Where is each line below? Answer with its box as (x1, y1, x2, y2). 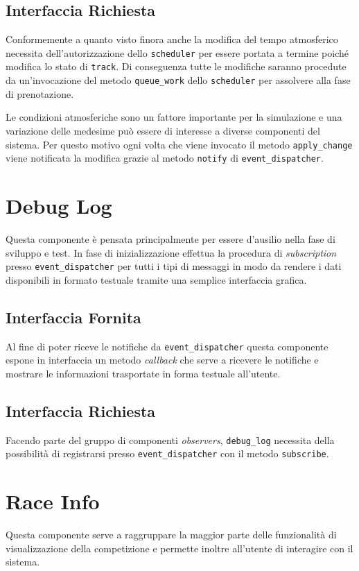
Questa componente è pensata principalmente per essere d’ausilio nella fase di (6, 231, 335, 246)
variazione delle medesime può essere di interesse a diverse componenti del (6, 123, 320, 137)
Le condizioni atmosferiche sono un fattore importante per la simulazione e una (6, 110, 342, 124)
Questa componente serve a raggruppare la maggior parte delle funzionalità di (6, 527, 337, 542)
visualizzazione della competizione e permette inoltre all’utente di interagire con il (6, 540, 353, 555)
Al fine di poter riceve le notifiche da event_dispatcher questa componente (6, 339, 329, 353)
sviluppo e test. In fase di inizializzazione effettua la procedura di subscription (6, 245, 337, 259)
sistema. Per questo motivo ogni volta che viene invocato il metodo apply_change (6, 137, 353, 151)
